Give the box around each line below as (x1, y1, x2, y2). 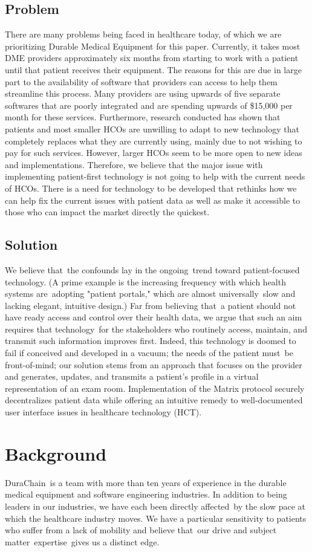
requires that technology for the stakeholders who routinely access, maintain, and (5, 322, 307, 335)
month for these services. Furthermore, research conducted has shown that (5, 111, 281, 123)
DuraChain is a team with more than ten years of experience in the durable (5, 476, 287, 489)
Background (5, 441, 107, 466)
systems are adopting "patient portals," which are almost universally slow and (5, 287, 296, 300)
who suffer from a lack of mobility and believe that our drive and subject (5, 524, 277, 536)
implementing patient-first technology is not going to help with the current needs (5, 170, 305, 183)
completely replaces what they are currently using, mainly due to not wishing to (5, 134, 302, 147)
